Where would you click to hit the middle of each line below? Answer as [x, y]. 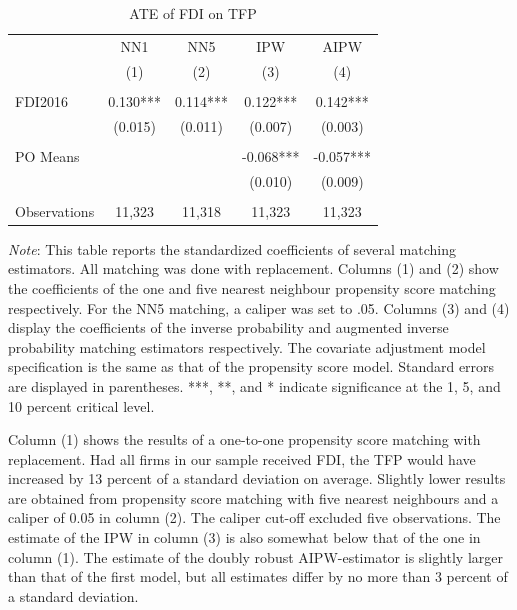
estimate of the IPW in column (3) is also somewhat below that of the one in [244, 537]
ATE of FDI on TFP [193, 13]
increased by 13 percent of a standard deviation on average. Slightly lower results [257, 478]
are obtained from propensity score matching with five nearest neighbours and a [253, 497]
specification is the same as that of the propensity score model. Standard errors [251, 366]
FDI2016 [41, 100]
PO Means [47, 155]
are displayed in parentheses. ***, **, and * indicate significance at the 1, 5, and [254, 385]
